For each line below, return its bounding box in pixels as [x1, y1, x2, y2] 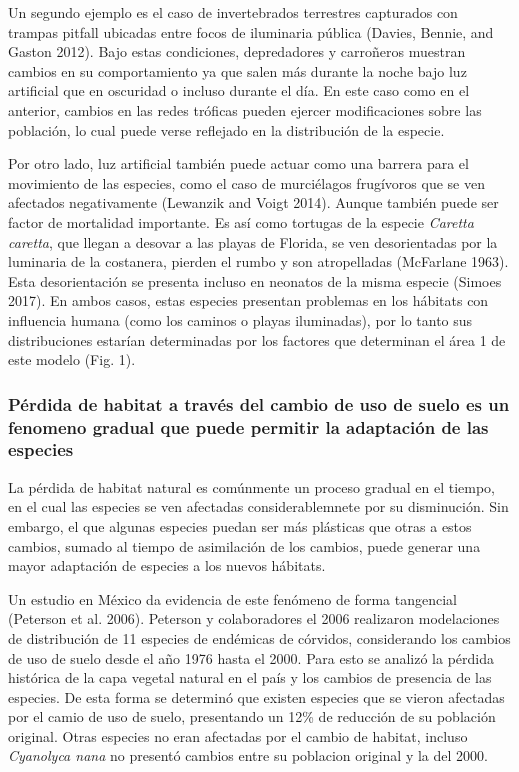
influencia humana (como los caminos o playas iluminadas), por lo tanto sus [8, 309, 473, 330]
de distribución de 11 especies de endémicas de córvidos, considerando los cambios [8, 627, 511, 648]
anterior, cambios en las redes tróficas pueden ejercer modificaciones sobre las [8, 99, 482, 120]
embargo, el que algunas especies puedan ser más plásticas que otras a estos [8, 515, 472, 536]
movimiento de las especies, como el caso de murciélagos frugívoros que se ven [8, 172, 485, 193]
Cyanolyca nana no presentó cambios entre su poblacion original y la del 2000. [8, 745, 488, 766]
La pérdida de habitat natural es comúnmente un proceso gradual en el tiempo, [8, 476, 496, 497]
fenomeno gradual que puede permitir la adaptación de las [8, 414, 489, 439]
